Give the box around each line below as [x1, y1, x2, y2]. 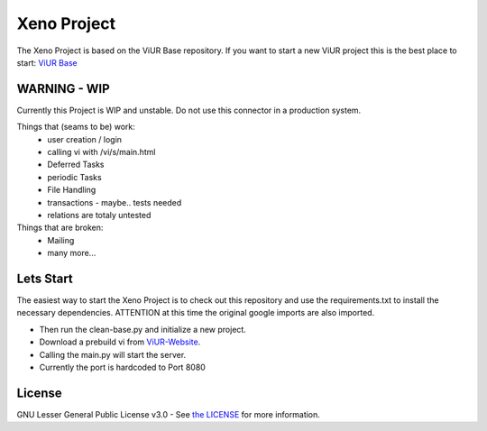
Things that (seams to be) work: [16, 122, 135, 133]
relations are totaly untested [47, 209, 152, 220]
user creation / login [47, 133, 122, 144]
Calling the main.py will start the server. [39, 349, 187, 360]
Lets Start [16, 271, 74, 286]
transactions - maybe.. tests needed [47, 197, 182, 207]
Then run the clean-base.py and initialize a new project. [39, 324, 247, 335]
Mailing [47, 234, 75, 245]
